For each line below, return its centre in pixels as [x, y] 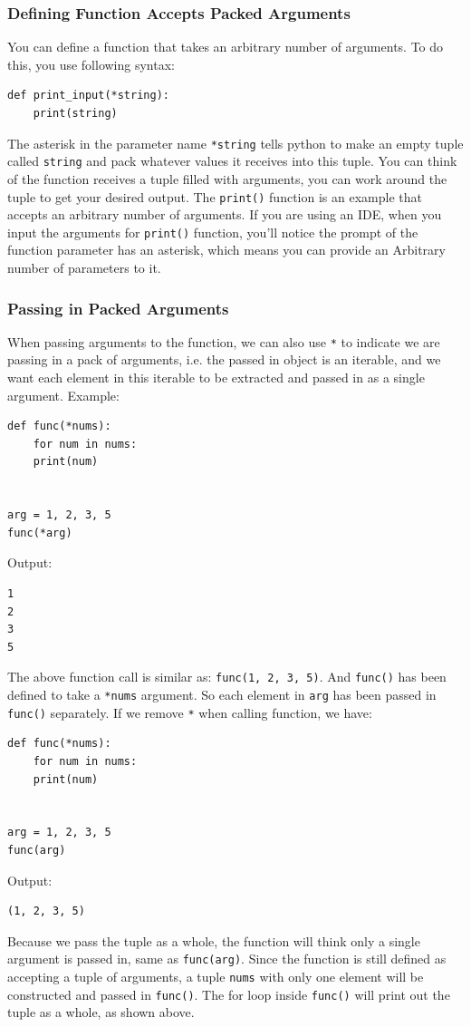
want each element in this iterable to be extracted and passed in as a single [216, 378]
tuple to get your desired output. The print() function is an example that [215, 196]
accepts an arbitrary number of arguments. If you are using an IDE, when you [225, 214]
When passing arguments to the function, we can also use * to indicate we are [224, 341]
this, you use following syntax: [91, 64]
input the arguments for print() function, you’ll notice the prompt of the [213, 232]
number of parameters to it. [84, 267]
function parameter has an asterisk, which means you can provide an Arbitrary [226, 250]
